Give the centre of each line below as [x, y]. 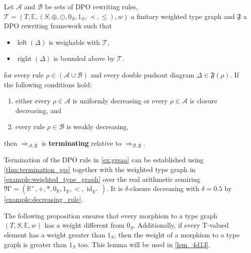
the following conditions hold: [48, 84]
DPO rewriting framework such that [58, 26]
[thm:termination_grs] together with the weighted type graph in [100, 169]
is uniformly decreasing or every [120, 101]
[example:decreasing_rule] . [44, 199]
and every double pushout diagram [143, 74]
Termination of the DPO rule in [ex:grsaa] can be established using [104, 160]
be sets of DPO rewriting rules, [91, 6]
